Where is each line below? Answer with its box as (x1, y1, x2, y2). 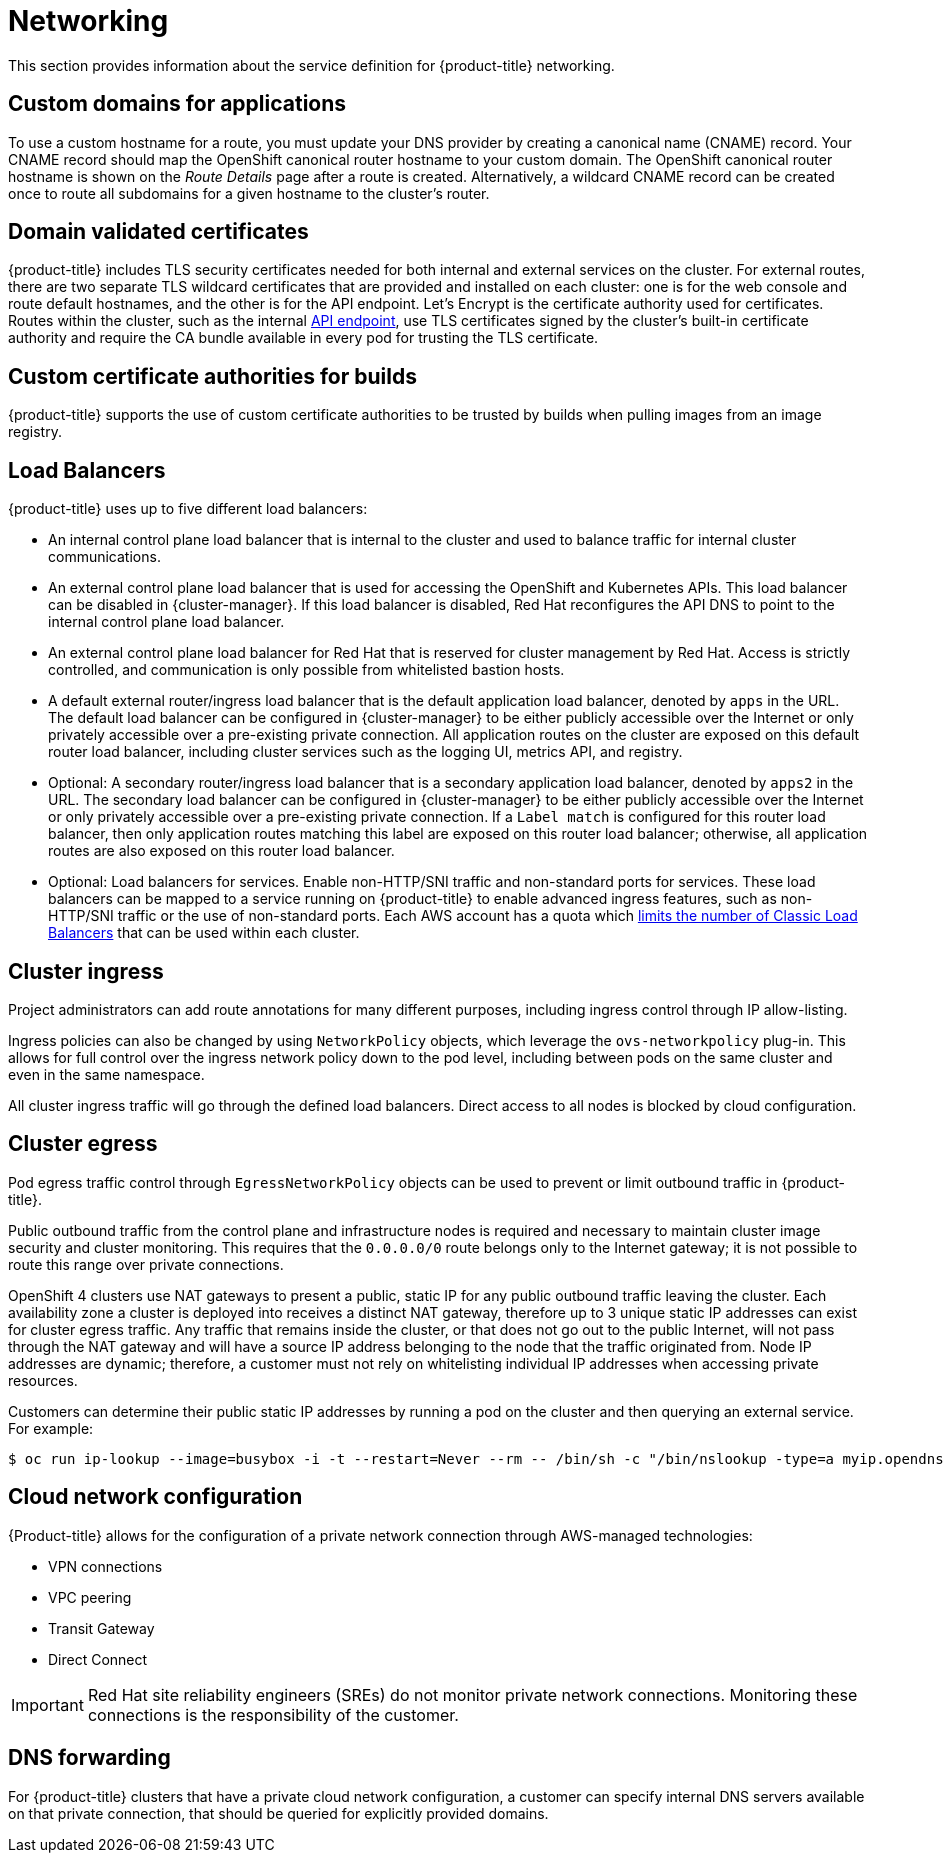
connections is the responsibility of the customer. (87, 1704, 459, 1725)
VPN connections (48, 1557, 163, 1575)
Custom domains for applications (8, 91, 347, 117)
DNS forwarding (8, 1745, 171, 1771)
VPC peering (48, 1588, 132, 1606)
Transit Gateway (48, 1619, 155, 1637)
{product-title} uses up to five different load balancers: (8, 500, 368, 518)
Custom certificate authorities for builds (8, 363, 417, 389)
